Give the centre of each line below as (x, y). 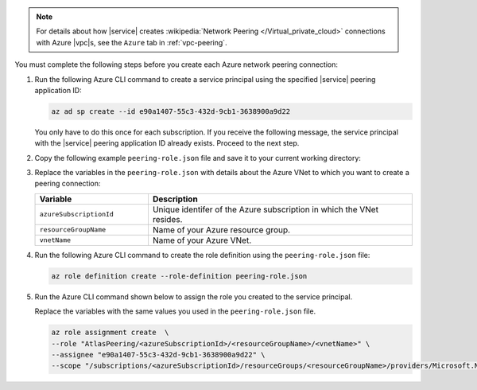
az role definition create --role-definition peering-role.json (179, 276)
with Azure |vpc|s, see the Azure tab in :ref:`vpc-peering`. (132, 42)
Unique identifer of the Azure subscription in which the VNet (266, 209)
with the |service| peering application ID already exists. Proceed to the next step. (167, 143)
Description (175, 199)
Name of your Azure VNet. (202, 240)
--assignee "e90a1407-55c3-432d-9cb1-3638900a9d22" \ (158, 355)
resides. (167, 219)
